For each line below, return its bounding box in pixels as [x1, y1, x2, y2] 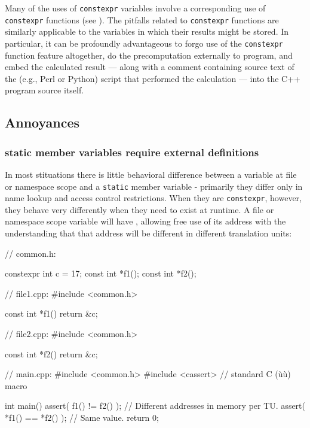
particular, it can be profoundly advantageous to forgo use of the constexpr [5, 37, 283, 49]
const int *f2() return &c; [5, 347, 98, 360]
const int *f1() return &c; [5, 307, 98, 320]
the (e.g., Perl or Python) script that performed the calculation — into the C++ [5, 72, 300, 84]
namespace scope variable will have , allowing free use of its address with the [5, 215, 286, 227]
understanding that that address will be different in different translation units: [5, 227, 292, 239]
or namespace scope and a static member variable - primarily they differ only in [5, 180, 303, 192]
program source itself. [5, 84, 84, 96]
